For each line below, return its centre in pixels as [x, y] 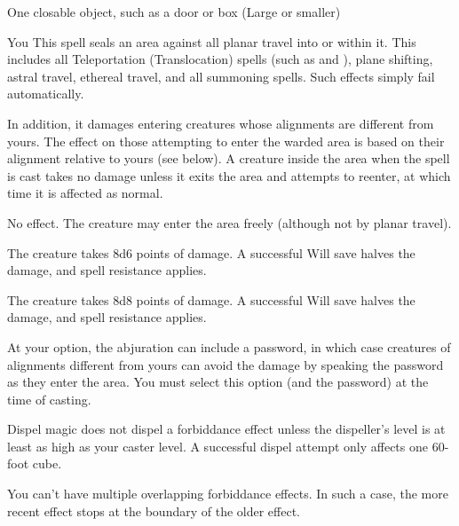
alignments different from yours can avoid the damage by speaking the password [226, 364]
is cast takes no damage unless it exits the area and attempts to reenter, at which [229, 175]
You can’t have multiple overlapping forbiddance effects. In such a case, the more [228, 494]
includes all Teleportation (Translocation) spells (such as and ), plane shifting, [220, 59]
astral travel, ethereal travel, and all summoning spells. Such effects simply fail [221, 76]
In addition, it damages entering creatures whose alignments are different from [221, 123]
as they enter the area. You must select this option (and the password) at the [218, 382]
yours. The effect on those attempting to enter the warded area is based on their [226, 141]
